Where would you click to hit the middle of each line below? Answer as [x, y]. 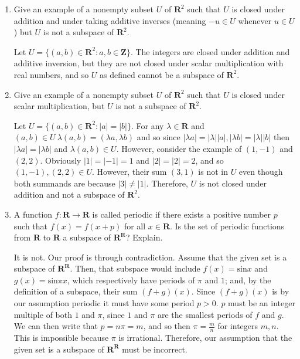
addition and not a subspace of [69, 194]
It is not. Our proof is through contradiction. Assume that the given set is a [150, 257]
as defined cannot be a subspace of [162, 74]
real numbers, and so [51, 74]
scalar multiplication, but [59, 106]
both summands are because [64, 183]
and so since [158, 137]
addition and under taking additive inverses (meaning [110, 20]
